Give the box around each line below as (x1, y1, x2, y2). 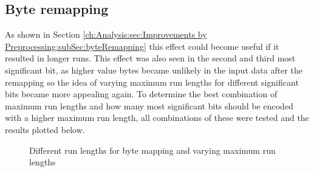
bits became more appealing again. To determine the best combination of (5, 88, 278, 100)
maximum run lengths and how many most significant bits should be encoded (5, 99, 293, 112)
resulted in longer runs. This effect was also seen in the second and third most (5, 52, 296, 64)
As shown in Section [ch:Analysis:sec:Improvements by (5, 28, 207, 41)
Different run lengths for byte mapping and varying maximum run (29, 143, 276, 156)
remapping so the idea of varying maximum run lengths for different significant (5, 75, 299, 88)
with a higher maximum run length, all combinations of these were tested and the (5, 111, 309, 124)
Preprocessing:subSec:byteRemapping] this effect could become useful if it (5, 40, 279, 52)
